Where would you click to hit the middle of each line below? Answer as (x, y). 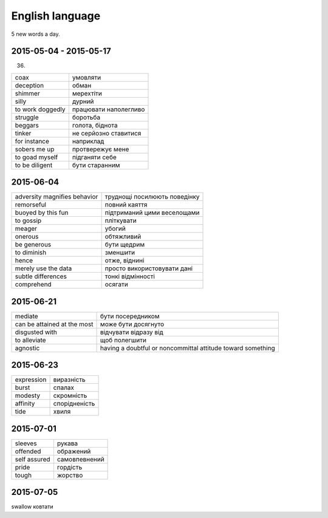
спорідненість (74, 404)
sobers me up (35, 149)
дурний (83, 101)
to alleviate (30, 340)
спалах (64, 387)
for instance (32, 141)
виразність (70, 380)
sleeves (26, 443)
